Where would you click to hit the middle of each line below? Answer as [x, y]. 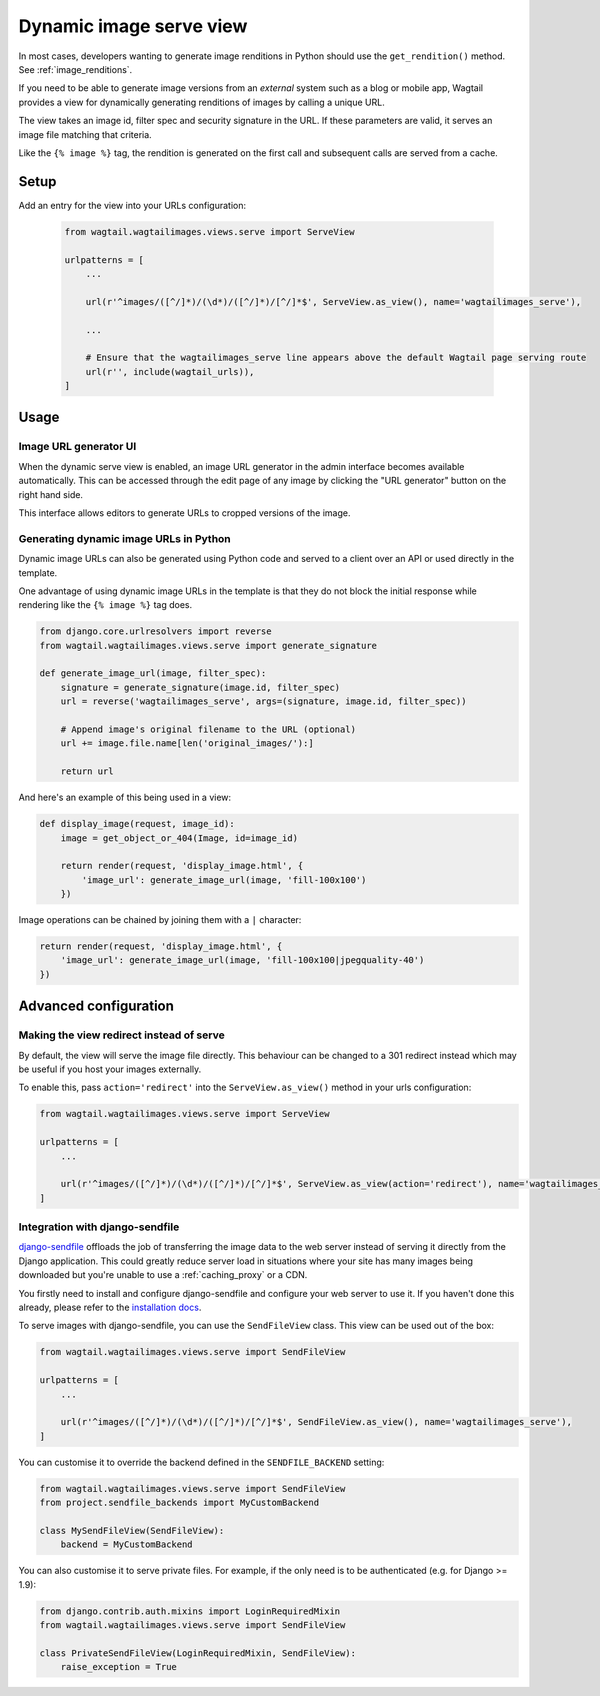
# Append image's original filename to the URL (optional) [208, 729]
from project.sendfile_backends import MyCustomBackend [179, 1503]
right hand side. [51, 494]
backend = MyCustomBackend [127, 1544]
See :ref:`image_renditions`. [75, 69]
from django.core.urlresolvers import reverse [155, 631]
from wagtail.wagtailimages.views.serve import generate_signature [208, 645]
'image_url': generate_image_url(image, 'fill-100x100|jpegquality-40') [242, 960]
